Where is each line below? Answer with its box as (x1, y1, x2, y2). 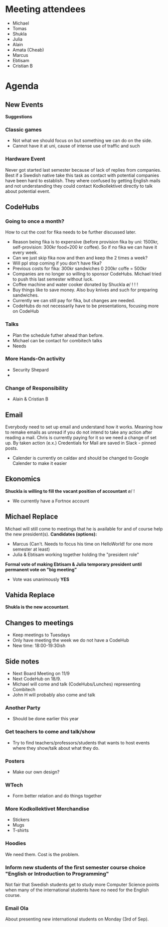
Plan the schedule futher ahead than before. (12, 332, 104, 338)
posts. (5, 445, 19, 451)
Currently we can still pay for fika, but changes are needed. (12, 298, 135, 304)
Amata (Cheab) (12, 47, 44, 53)
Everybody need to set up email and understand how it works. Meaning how (5, 424, 163, 430)
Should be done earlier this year (12, 716, 79, 722)
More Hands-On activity (5, 355, 65, 362)
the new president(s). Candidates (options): (5, 531, 97, 537)
